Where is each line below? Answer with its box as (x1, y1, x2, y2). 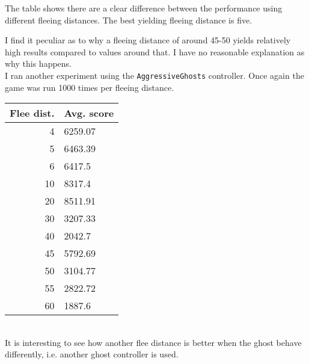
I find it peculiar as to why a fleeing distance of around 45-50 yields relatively (5, 34, 291, 46)
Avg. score (64, 106, 114, 120)
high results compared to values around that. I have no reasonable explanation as (5, 45, 305, 58)
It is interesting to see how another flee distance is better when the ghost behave (5, 336, 302, 348)
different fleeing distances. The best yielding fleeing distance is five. (5, 13, 252, 26)
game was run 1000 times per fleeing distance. (5, 81, 174, 93)
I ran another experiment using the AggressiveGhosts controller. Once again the (5, 69, 304, 81)
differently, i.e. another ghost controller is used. (5, 348, 179, 360)
